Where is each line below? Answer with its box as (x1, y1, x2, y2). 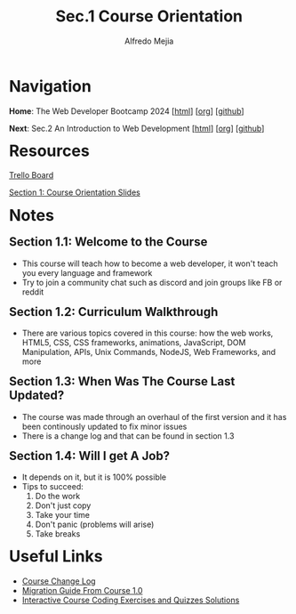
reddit (21, 287, 44, 297)
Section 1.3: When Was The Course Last (9, 374, 236, 389)
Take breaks (35, 529, 81, 539)
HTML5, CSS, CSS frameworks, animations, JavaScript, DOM (21, 337, 246, 348)
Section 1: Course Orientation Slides (9, 187, 140, 198)
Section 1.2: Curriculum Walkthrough (9, 304, 219, 319)
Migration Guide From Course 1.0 (21, 586, 143, 596)
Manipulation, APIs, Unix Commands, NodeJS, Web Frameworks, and (21, 347, 276, 358)
